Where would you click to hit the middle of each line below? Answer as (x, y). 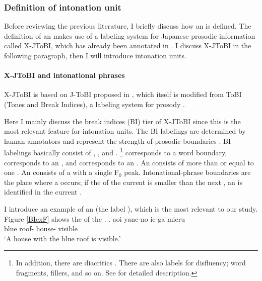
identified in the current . (43, 192)
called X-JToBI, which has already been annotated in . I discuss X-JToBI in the (128, 45)
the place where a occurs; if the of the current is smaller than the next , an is (123, 182)
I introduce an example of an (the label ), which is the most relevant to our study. (131, 208)
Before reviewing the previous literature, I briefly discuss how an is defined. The (128, 26)
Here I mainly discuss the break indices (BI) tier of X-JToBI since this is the (122, 121)
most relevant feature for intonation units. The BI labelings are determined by (125, 131)
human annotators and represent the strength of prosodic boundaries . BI (118, 140)
